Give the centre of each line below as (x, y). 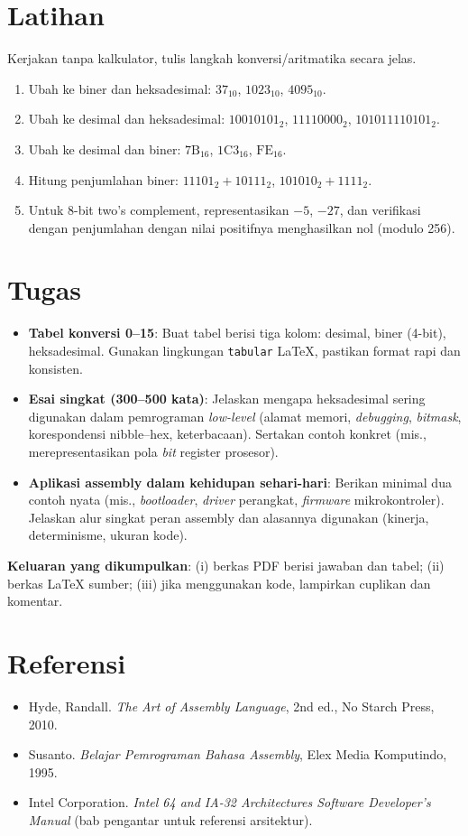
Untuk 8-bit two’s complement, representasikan (159, 210)
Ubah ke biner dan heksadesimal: (120, 88)
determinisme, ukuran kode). (108, 535)
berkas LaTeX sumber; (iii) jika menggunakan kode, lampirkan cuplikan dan (219, 583)
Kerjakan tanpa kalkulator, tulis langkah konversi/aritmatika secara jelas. (212, 58)
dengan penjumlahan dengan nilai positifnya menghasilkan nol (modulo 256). (242, 227)
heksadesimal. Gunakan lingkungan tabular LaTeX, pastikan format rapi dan (244, 350)
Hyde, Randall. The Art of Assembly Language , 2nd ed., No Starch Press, (231, 706)
